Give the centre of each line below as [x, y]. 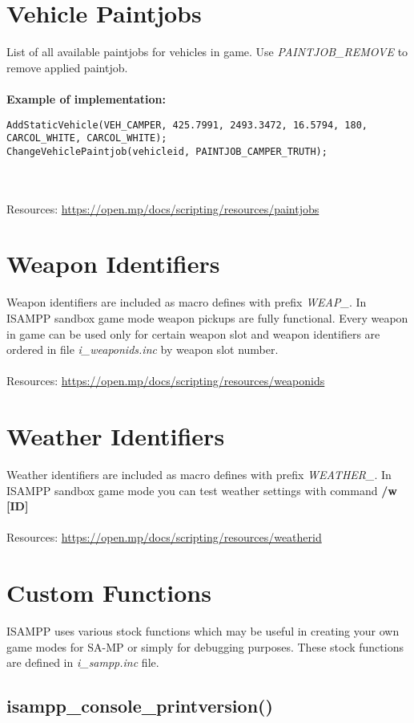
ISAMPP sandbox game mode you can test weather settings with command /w [202, 490]
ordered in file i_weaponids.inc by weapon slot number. [143, 349]
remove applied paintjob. [67, 67]
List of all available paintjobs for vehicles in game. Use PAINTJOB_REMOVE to [207, 52]
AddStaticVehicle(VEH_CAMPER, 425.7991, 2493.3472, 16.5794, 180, [187, 125]
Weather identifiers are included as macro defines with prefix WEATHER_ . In [199, 475]
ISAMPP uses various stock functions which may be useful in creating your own [203, 631]
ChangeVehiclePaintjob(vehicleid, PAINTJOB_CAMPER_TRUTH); [167, 151]
